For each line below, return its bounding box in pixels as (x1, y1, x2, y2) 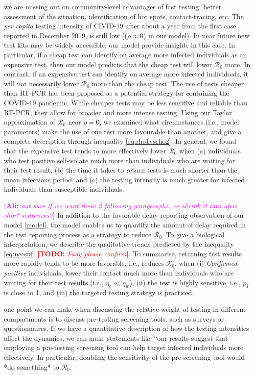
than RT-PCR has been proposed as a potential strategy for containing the (4, 88, 229, 98)
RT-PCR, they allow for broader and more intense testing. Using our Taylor (4, 107, 232, 117)
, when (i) (174, 258, 204, 268)
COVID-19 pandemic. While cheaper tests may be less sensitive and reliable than (4, 97, 248, 107)
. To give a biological (162, 229, 225, 239)
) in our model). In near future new (143, 30, 250, 40)
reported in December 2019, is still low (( (4, 30, 128, 40)
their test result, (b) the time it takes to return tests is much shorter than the (4, 165, 237, 175)
